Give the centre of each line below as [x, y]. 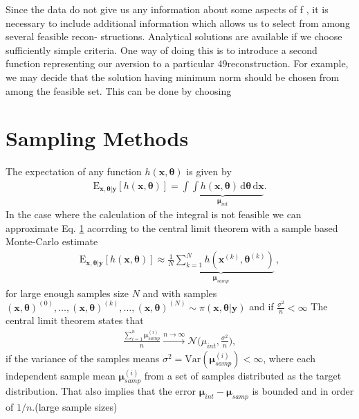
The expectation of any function [74, 171]
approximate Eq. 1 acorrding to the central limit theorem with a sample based [172, 228]
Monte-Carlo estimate [52, 241]
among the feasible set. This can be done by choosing [119, 90]
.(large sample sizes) [75, 407]
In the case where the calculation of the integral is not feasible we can [154, 214]
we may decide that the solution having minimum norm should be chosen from [173, 77]
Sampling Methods [97, 138]
